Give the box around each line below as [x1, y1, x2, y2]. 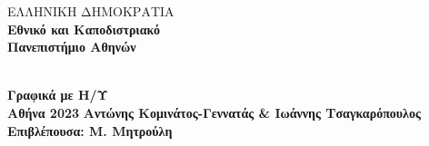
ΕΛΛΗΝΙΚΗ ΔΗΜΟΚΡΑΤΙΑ [7, 2, 175, 20]
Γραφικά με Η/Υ [7, 85, 109, 104]
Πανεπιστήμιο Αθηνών [7, 37, 136, 56]
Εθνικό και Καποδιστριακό [7, 19, 160, 38]
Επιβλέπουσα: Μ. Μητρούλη [7, 121, 173, 140]
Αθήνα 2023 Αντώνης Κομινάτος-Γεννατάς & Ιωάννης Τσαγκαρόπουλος [7, 102, 421, 122]
